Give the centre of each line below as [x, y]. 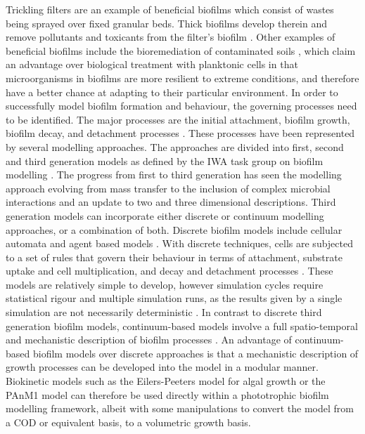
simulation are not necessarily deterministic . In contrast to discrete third [164, 312]
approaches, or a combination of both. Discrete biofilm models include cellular [174, 229]
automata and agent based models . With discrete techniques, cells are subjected [180, 243]
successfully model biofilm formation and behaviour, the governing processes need [181, 106]
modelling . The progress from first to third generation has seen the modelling [174, 175]
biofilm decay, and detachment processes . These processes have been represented [180, 133]
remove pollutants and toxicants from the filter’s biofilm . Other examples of [171, 37]
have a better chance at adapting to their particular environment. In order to [172, 92]
